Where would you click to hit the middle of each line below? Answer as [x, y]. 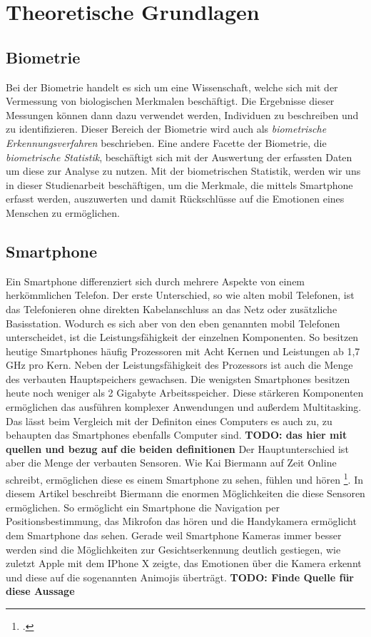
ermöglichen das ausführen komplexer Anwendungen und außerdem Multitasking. [184, 407]
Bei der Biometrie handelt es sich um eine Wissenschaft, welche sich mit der [172, 87]
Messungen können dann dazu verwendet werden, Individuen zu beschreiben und [182, 114]
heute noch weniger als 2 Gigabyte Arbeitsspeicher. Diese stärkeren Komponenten [185, 393]
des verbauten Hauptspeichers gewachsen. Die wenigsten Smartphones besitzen [178, 378]
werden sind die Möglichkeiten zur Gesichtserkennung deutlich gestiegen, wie [173, 549]
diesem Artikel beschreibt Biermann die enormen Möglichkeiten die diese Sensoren [185, 493]
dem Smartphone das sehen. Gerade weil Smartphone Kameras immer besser [174, 535]
